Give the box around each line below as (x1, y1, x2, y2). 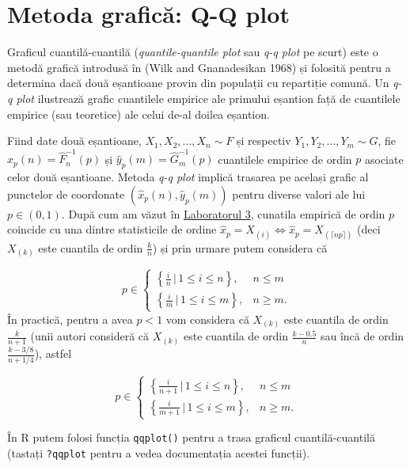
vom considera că (165, 310, 249, 327)
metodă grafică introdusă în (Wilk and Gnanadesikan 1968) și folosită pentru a (7, 59, 391, 75)
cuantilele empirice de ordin (218, 150, 352, 167)
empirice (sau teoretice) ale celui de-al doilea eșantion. (7, 105, 270, 122)
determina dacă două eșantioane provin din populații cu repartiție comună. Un (7, 74, 389, 91)
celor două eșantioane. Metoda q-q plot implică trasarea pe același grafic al (7, 169, 369, 185)
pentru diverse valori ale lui (232, 185, 366, 202)
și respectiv (237, 132, 291, 149)
